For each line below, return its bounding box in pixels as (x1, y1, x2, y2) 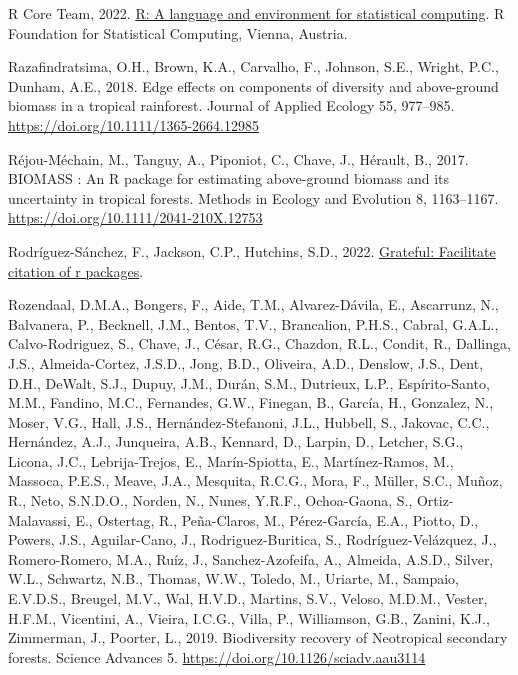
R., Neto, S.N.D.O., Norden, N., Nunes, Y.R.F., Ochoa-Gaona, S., (8, 490, 413, 511)
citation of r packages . (8, 260, 144, 281)
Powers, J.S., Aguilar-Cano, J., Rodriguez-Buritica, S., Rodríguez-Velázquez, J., (8, 529, 497, 550)
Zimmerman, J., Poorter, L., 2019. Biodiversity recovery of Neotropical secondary (8, 627, 508, 648)
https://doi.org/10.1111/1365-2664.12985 (8, 114, 259, 135)
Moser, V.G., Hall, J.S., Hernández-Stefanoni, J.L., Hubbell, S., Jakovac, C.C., (8, 411, 490, 432)
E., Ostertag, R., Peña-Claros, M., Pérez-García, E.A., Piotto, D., (75, 509, 479, 530)
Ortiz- (416, 490, 454, 511)
